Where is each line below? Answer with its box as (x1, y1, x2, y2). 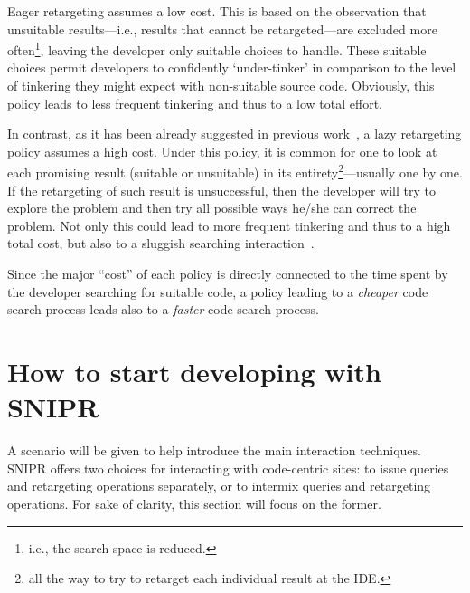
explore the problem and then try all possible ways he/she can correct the (7, 198, 417, 217)
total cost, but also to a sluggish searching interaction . (7, 234, 315, 253)
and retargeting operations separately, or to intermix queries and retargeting (7, 476, 431, 495)
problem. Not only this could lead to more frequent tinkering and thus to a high (7, 215, 451, 234)
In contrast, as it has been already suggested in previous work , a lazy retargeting (7, 124, 462, 143)
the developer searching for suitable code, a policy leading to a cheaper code (7, 282, 428, 301)
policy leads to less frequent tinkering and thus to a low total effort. (7, 93, 382, 112)
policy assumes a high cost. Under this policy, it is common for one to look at (7, 141, 437, 160)
